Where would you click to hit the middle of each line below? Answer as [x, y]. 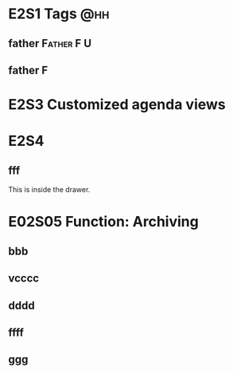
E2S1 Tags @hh [59, 14]
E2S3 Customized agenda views [117, 105]
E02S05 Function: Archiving [103, 222]
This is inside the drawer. [49, 190]
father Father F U [50, 43]
